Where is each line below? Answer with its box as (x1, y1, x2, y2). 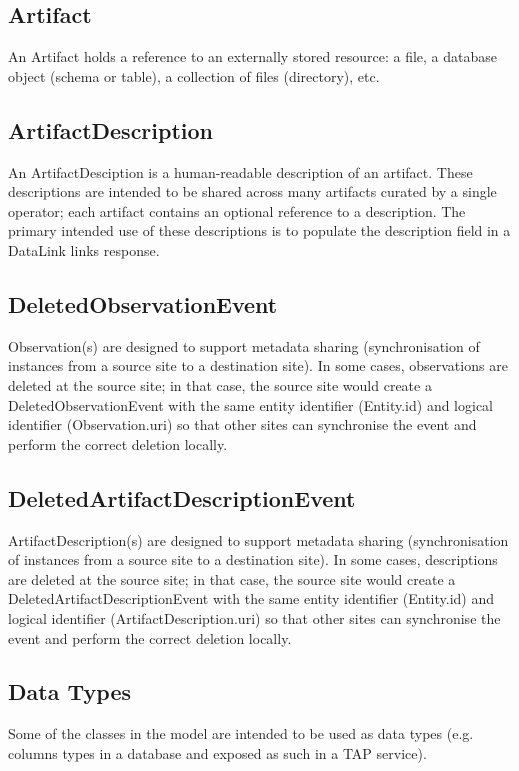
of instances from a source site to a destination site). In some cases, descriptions (8, 549, 498, 570)
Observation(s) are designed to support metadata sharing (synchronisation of (8, 335, 480, 356)
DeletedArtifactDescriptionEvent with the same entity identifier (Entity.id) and (8, 588, 495, 609)
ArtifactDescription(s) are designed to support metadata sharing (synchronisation (8, 529, 509, 550)
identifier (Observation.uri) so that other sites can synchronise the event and (8, 414, 477, 435)
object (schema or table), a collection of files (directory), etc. (8, 65, 380, 86)
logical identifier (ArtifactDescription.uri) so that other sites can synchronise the (8, 607, 501, 628)
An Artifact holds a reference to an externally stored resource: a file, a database (8, 46, 498, 67)
